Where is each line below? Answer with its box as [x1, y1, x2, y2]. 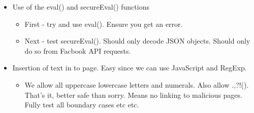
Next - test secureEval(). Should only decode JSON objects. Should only [24, 35, 250, 46]
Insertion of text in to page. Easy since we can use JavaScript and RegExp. [12, 62, 247, 73]
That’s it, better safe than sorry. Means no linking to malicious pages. [24, 89, 242, 100]
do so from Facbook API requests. [24, 45, 131, 56]
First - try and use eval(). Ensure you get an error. [24, 18, 183, 29]
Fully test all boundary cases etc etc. [24, 99, 139, 110]
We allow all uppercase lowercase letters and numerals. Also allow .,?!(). [24, 79, 249, 90]
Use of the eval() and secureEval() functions [12, 2, 149, 12]
